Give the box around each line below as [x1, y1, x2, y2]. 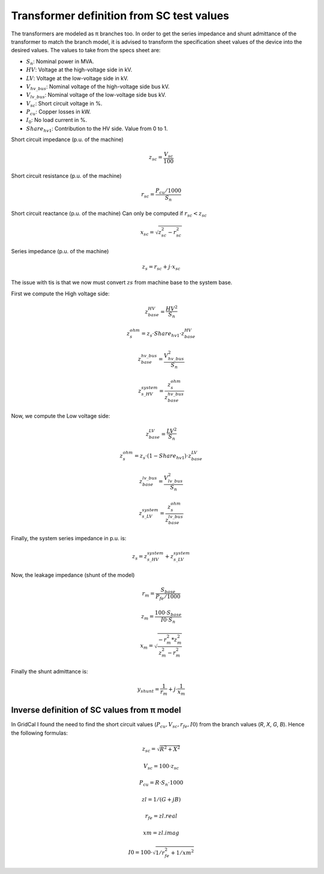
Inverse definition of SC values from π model [11, 705, 181, 716]
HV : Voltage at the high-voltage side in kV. [26, 66, 133, 73]
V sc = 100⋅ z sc [143, 762, 179, 771]
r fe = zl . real [145, 813, 178, 821]
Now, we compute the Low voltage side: [11, 412, 110, 420]
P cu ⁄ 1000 [155, 187, 182, 195]
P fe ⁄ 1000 [155, 593, 181, 601]
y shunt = [137, 686, 160, 695]
